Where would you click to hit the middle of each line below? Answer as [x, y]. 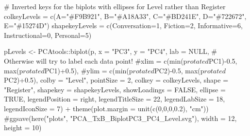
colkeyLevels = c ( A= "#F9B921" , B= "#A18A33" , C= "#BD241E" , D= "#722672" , [125, 16]
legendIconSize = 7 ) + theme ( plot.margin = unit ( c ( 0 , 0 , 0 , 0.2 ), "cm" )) [106, 108]
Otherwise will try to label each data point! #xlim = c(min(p [96, 60]
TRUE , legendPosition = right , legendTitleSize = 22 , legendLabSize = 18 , [115, 99]
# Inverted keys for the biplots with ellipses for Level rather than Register [115, 6]
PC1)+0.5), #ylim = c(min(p [89, 70]
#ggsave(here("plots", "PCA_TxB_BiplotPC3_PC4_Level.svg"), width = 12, [120, 118]
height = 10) [23, 127]
